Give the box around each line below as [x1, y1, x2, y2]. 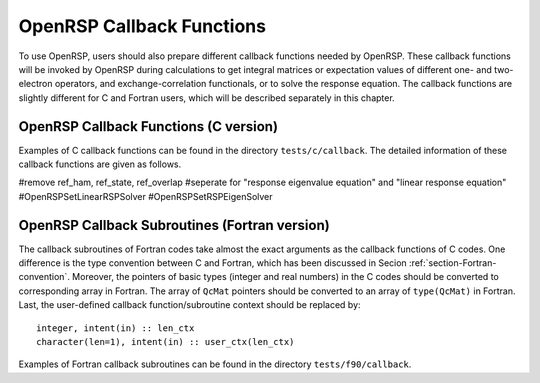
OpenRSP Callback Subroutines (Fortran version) [18, 216, 330, 234]
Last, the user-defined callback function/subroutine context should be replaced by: [18, 299, 361, 311]
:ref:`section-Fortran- [408, 257, 497, 269]
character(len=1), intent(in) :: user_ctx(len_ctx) [36, 336, 295, 348]
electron [18, 78, 53, 90]
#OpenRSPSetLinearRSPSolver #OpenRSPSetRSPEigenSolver [18, 190, 274, 202]
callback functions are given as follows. [18, 158, 182, 170]
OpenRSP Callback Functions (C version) [18, 118, 279, 135]
